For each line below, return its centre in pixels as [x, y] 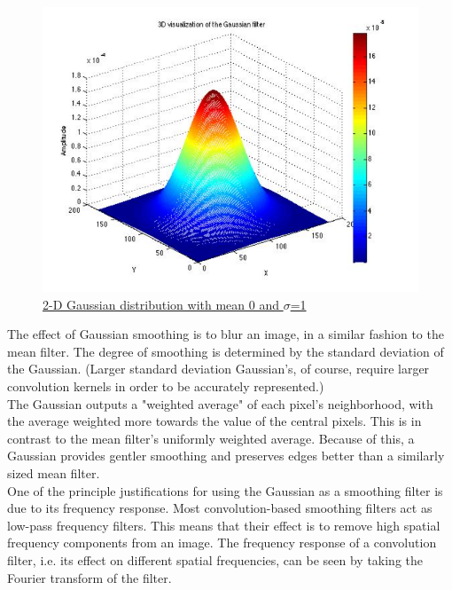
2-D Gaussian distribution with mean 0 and [161, 304]
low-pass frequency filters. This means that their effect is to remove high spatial [224, 525]
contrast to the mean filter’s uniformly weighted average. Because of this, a [211, 438]
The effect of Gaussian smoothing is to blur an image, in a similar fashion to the [226, 334]
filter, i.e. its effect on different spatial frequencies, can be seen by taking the [215, 559]
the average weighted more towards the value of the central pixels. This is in [214, 421]
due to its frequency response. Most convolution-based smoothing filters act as [220, 508]
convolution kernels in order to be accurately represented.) [166, 385]
